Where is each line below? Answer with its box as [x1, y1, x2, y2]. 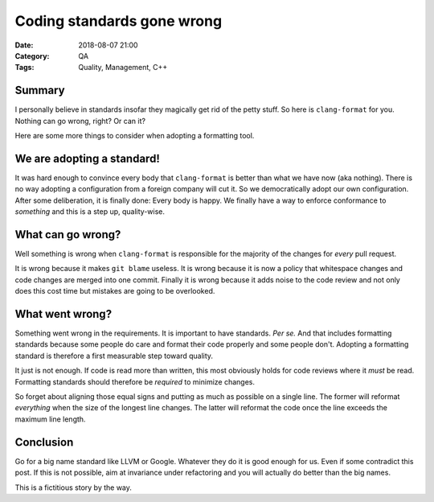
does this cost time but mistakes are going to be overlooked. [14, 286, 215, 296]
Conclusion [14, 435, 74, 449]
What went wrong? [14, 307, 113, 321]
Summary [14, 84, 65, 97]
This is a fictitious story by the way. [14, 483, 133, 492]
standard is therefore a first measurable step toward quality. [14, 351, 213, 360]
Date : [14, 40, 34, 50]
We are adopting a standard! [14, 151, 160, 165]
